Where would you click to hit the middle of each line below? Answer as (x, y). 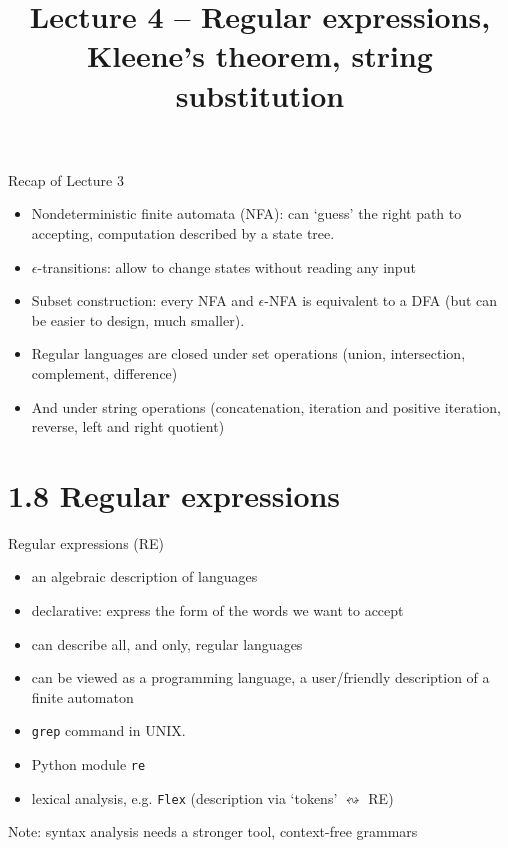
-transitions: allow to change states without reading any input (226, 266)
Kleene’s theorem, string (260, 55)
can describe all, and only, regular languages (167, 643)
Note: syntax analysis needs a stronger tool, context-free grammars (213, 831)
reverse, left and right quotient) (128, 426)
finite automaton (82, 696)
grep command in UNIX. (108, 730)
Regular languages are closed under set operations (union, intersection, (248, 353)
